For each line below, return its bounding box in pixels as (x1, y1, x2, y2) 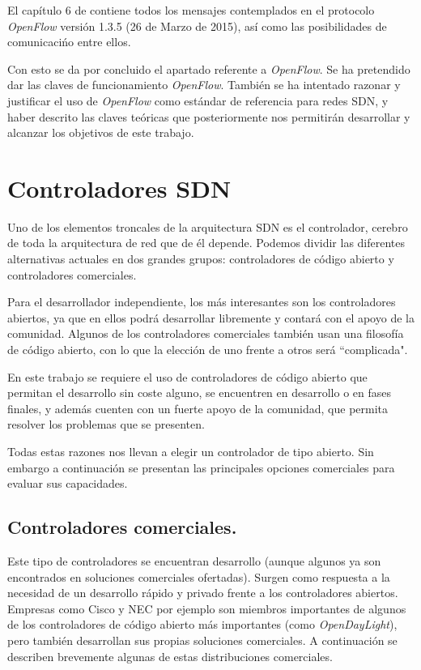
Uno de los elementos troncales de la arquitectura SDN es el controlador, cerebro (7, 218, 408, 235)
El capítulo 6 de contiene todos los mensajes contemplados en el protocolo (7, 2, 375, 18)
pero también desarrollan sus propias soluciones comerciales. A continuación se (7, 631, 398, 648)
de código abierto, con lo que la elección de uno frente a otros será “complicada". (7, 341, 408, 358)
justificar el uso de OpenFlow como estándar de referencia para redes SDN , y (7, 92, 389, 109)
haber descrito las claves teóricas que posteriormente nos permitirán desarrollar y (7, 108, 410, 125)
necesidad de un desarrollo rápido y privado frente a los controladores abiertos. (7, 584, 398, 601)
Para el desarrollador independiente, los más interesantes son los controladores (7, 293, 396, 310)
